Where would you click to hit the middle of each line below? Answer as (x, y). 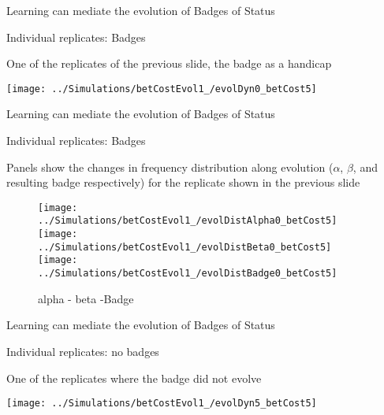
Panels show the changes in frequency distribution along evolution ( (170, 167)
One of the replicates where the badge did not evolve (134, 378)
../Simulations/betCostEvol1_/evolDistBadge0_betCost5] (188, 274)
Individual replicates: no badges (83, 351)
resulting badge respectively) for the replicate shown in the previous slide (183, 182)
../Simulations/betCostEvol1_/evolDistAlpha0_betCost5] (188, 221)
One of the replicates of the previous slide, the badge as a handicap (169, 63)
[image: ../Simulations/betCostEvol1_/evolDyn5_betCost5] (162, 404)
